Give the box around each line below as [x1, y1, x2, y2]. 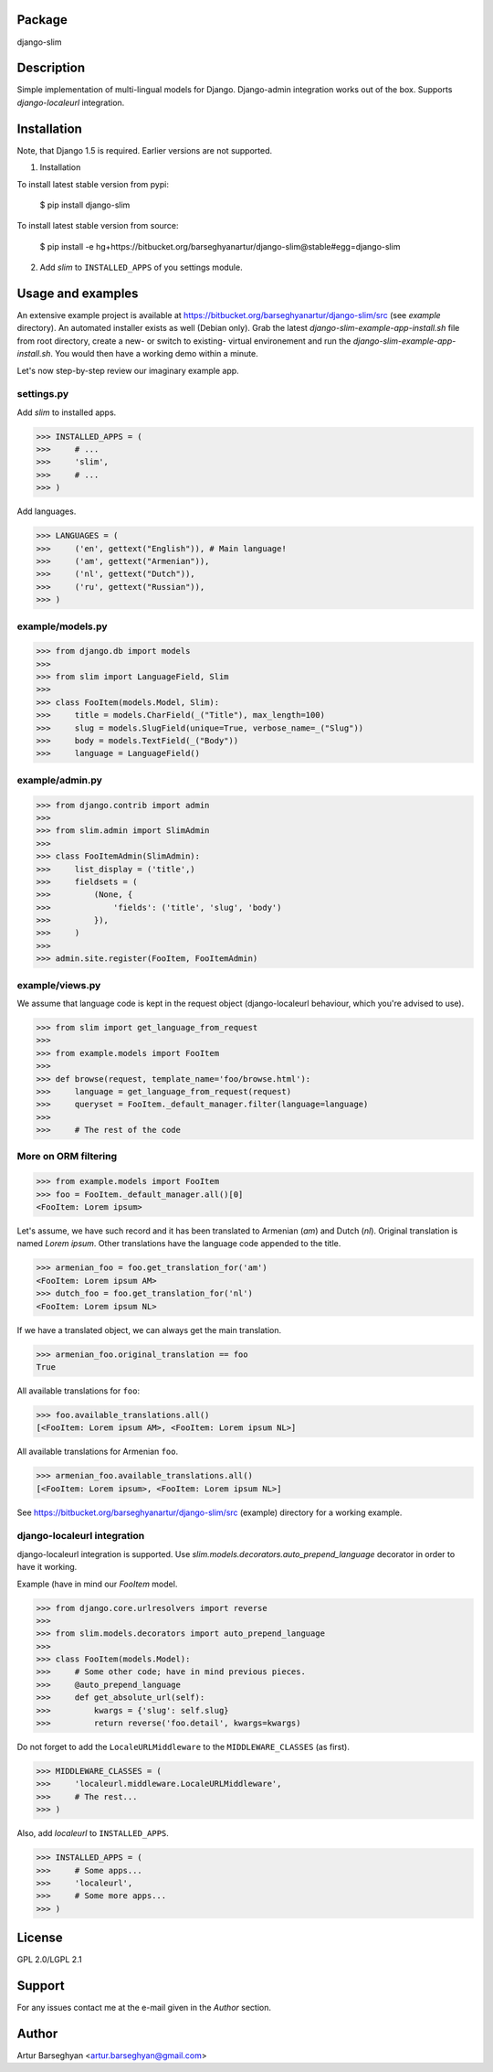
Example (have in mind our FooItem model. [16, 1578, 178, 1589]
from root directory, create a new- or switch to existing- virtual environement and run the [16, 335, 351, 347]
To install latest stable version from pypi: [16, 178, 169, 189]
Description [16, 60, 86, 76]
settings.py [16, 388, 69, 401]
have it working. [16, 1562, 78, 1573]
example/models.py [16, 620, 109, 633]
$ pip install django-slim [39, 199, 131, 210]
